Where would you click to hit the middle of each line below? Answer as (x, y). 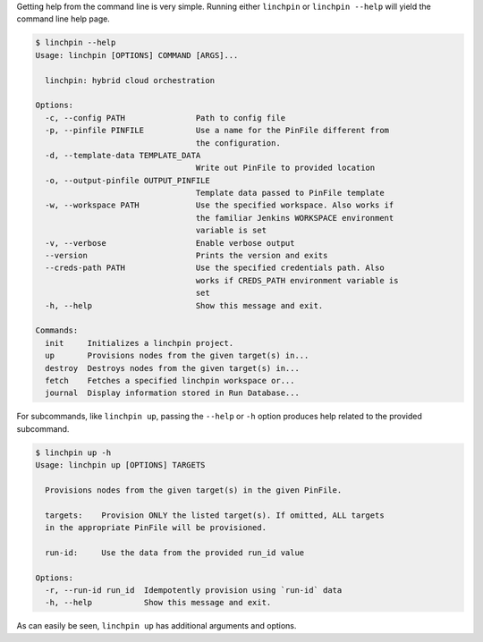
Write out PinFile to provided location (285, 168)
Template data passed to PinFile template (290, 193)
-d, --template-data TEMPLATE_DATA (123, 155)
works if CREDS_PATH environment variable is (297, 280)
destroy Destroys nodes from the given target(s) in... (172, 368)
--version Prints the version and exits (186, 256)
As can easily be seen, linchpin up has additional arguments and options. (157, 626)
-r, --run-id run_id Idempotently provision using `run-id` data (194, 590)
